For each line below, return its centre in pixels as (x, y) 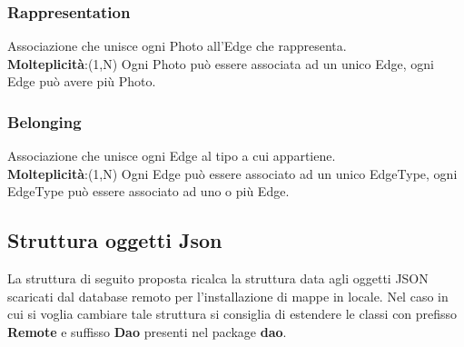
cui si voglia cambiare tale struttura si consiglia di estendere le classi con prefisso (232, 314)
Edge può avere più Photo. (82, 81)
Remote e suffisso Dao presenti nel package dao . (147, 331)
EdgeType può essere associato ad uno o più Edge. (148, 191)
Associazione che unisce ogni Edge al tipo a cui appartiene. (172, 156)
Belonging (44, 121)
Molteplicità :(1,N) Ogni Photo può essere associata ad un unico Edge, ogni (221, 63)
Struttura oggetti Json (115, 240)
